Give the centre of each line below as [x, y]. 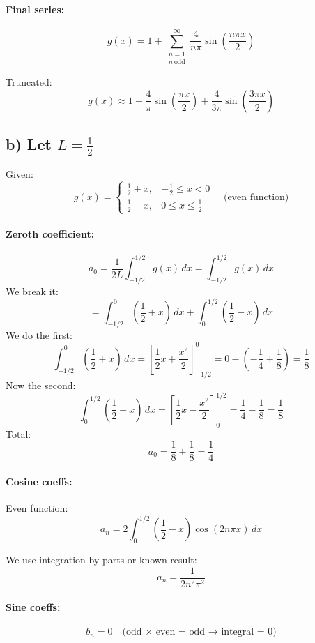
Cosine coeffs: [39, 481]
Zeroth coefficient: [50, 234]
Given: [20, 174]
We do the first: [39, 334]
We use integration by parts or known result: [101, 559]
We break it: [32, 290]
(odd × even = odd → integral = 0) [199, 632]
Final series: [35, 9]
